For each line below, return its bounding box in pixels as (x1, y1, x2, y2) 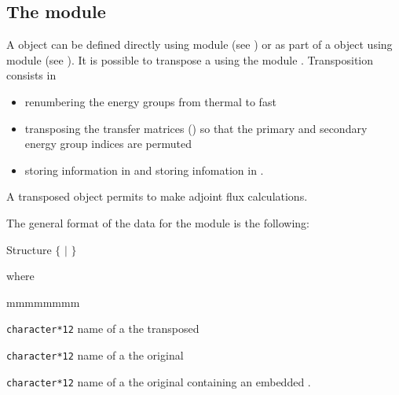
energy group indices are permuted (24, 135, 192, 152)
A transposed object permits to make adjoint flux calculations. (6, 188, 308, 205)
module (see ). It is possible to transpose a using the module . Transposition (6, 51, 374, 68)
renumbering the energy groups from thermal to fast (24, 93, 276, 109)
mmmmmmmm (6, 293, 80, 310)
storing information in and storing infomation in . (24, 161, 264, 178)
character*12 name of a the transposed (6, 320, 199, 337)
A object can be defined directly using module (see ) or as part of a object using (6, 36, 393, 53)
